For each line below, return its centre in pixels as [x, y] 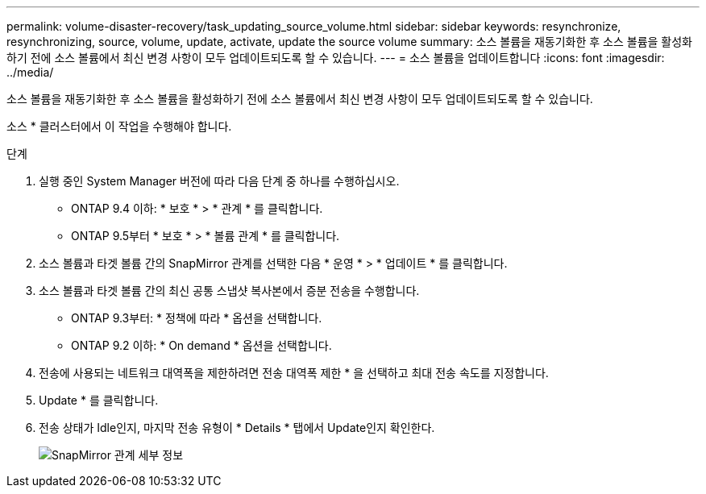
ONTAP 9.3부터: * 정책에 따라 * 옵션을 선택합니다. [197, 318]
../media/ [30, 72]
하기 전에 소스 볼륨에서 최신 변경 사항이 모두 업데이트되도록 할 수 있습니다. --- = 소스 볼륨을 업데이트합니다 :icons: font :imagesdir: [336, 58]
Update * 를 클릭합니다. [99, 400]
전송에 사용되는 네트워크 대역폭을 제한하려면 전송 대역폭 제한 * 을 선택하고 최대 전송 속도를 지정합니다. [294, 373]
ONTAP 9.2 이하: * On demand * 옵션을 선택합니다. [201, 345]
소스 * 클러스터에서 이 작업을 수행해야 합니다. [119, 126]
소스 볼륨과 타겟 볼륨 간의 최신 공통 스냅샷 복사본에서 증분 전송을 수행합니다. [229, 291]
